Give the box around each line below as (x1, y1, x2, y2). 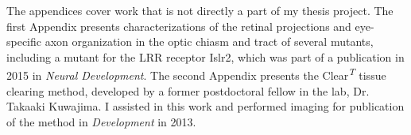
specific (6, 33, 42, 50)
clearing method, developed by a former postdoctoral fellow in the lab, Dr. (6, 82, 370, 99)
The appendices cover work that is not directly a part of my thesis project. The (6, 2, 394, 18)
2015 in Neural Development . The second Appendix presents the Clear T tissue (6, 65, 386, 84)
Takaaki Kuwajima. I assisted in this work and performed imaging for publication (6, 98, 405, 114)
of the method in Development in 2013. (6, 113, 196, 129)
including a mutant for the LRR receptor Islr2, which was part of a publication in (6, 48, 405, 65)
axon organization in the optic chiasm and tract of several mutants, (45, 33, 374, 50)
